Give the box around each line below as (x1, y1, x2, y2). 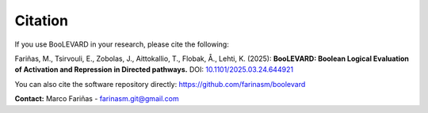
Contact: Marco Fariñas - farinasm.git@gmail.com (14, 94, 179, 104)
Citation (14, 12, 69, 29)
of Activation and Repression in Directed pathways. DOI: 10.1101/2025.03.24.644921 (14, 65, 293, 74)
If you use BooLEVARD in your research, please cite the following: (14, 40, 229, 49)
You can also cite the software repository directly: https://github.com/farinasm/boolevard (14, 79, 306, 89)
